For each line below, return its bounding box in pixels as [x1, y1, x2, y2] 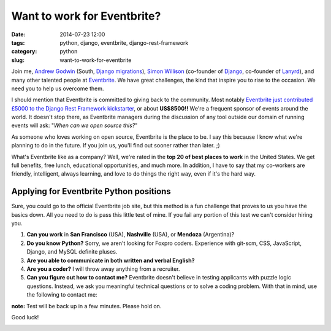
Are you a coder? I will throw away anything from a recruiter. [26, 265, 180, 273]
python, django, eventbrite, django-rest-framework [59, 39, 189, 46]
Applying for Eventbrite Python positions [11, 186, 171, 197]
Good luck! [11, 314, 39, 321]
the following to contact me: [26, 291, 97, 298]
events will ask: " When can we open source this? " [11, 122, 138, 129]
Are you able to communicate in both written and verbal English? [26, 257, 196, 264]
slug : [11, 56, 25, 64]
